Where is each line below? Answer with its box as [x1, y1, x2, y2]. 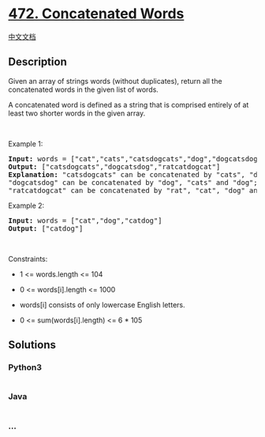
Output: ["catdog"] [8, 224, 84, 233]
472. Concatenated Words [8, 5, 185, 23]
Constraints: [8, 254, 48, 263]
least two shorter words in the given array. [8, 108, 146, 118]
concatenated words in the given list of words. [8, 85, 159, 94]
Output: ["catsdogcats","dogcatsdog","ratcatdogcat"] [8, 162, 221, 171]
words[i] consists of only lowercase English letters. [19, 299, 185, 309]
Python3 [8, 362, 42, 373]
